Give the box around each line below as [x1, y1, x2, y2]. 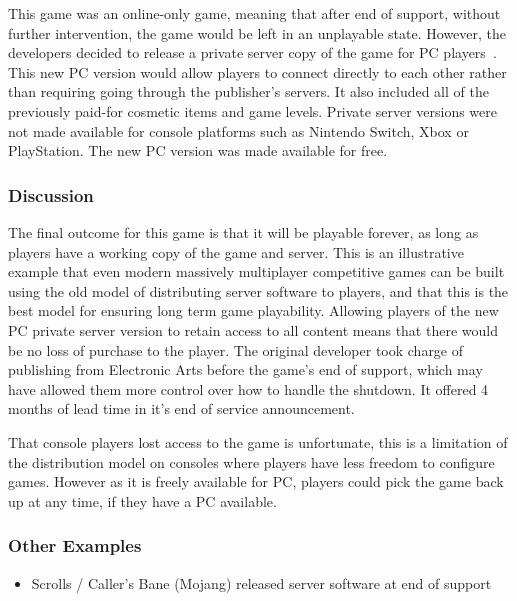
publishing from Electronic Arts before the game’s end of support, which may [8, 359, 483, 380]
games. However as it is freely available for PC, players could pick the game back [8, 471, 504, 492]
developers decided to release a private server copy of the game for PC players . [8, 42, 497, 63]
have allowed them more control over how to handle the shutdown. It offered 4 [8, 378, 489, 399]
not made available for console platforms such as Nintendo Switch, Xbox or [8, 120, 469, 141]
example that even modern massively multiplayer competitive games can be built [8, 261, 505, 282]
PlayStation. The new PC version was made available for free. [8, 140, 388, 161]
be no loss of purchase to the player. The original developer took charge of [8, 339, 464, 360]
